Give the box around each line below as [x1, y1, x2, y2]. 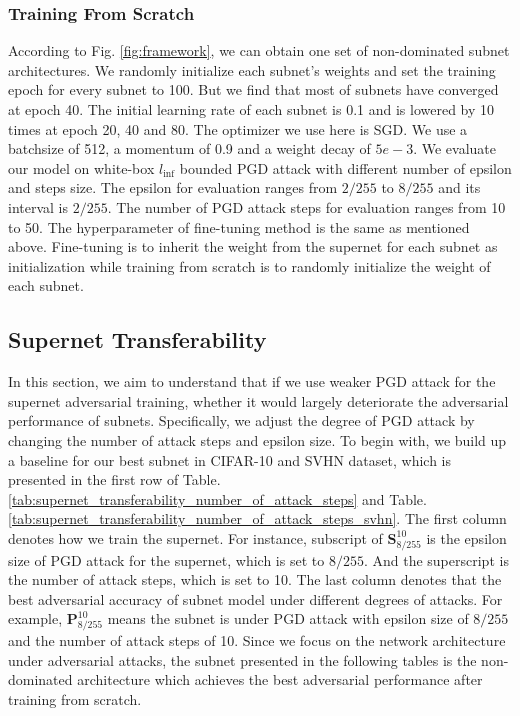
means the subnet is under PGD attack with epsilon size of [107, 608, 469, 629]
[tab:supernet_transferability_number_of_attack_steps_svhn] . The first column [8, 508, 507, 529]
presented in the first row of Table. [8, 469, 221, 490]
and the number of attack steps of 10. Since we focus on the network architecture [8, 630, 506, 651]
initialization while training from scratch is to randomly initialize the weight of [8, 255, 491, 276]
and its [438, 177, 481, 198]
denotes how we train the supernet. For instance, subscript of [8, 527, 383, 548]
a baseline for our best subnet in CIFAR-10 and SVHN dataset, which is [8, 449, 452, 470]
